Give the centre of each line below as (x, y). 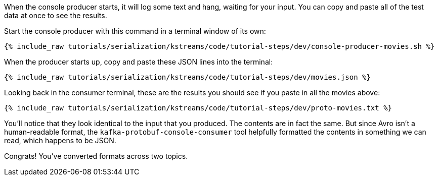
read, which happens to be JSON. (60, 140)
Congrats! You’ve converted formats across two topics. (96, 156)
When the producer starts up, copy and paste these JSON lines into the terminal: (139, 62)
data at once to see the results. (56, 15)
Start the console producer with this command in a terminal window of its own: (135, 31)
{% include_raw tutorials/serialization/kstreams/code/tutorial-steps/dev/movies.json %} (187, 77)
